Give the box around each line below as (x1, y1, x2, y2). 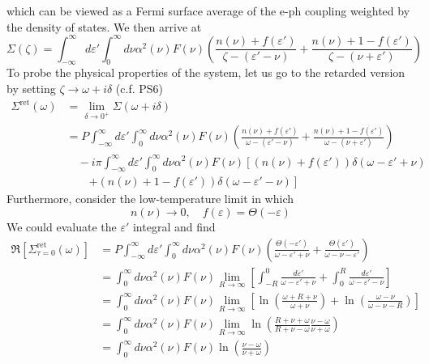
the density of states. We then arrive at (6, 18, 202, 35)
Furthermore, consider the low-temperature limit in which (6, 190, 294, 207)
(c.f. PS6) (115, 80, 164, 97)
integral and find (132, 218, 216, 235)
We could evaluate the (6, 218, 117, 235)
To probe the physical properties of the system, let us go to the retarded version (6, 64, 405, 81)
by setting (6, 80, 56, 97)
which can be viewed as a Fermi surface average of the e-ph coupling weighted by (6, 2, 410, 19)
